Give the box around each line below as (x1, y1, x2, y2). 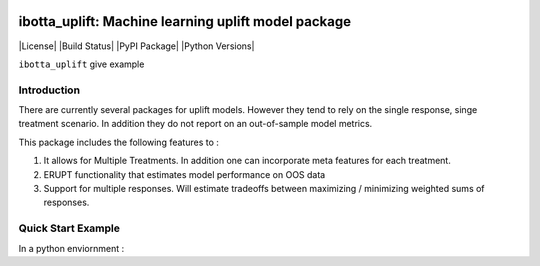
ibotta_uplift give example (18, 58, 145, 70)
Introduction (18, 83, 80, 97)
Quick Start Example (18, 221, 120, 235)
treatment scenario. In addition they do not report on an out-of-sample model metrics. (18, 118, 373, 130)
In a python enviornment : (18, 242, 125, 254)
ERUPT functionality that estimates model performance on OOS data (43, 168, 326, 180)
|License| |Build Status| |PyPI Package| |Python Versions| (18, 40, 255, 52)
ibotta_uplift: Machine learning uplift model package (18, 13, 352, 30)
